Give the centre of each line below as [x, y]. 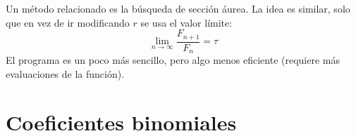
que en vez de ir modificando [68, 22]
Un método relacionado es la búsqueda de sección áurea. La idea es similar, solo [178, 8]
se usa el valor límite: [186, 22]
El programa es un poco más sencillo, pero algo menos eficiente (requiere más [173, 60]
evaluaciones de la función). [65, 73]
